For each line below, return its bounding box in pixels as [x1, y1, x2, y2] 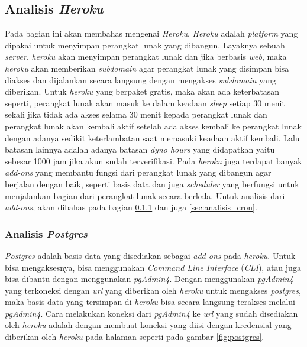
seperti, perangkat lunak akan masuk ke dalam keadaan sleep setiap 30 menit [5, 96, 285, 109]
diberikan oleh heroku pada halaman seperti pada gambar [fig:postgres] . [5, 330, 264, 343]
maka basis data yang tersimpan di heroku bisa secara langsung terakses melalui [5, 296, 295, 308]
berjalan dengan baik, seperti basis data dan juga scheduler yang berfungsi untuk [5, 177, 299, 190]
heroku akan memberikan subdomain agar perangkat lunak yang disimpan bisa [5, 61, 289, 74]
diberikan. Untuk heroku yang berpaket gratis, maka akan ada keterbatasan [5, 85, 280, 98]
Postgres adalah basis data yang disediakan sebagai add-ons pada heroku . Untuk [5, 249, 296, 261]
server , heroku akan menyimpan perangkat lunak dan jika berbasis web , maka [5, 50, 287, 63]
